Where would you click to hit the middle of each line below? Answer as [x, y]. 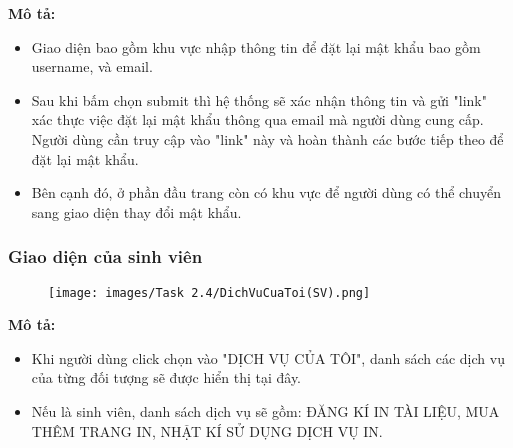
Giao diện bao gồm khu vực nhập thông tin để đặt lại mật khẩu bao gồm [256, 46]
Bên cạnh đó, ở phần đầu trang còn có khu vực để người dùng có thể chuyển [266, 192]
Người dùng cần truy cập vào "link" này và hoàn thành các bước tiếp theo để [267, 138]
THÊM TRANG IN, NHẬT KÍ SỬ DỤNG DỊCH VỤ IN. [207, 430]
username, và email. [92, 66]
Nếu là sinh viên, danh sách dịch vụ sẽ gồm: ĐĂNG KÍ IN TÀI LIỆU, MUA [265, 411]
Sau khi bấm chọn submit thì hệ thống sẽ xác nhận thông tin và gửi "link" [259, 99]
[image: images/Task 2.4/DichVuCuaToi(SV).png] [209, 292]
